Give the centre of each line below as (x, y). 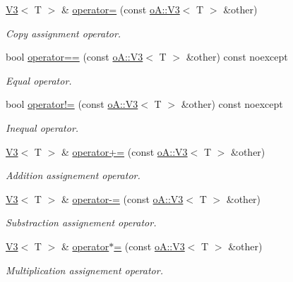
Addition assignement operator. (73, 175)
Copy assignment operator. (64, 33)
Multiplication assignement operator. (84, 270)
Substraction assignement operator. (81, 222)
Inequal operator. (42, 127)
